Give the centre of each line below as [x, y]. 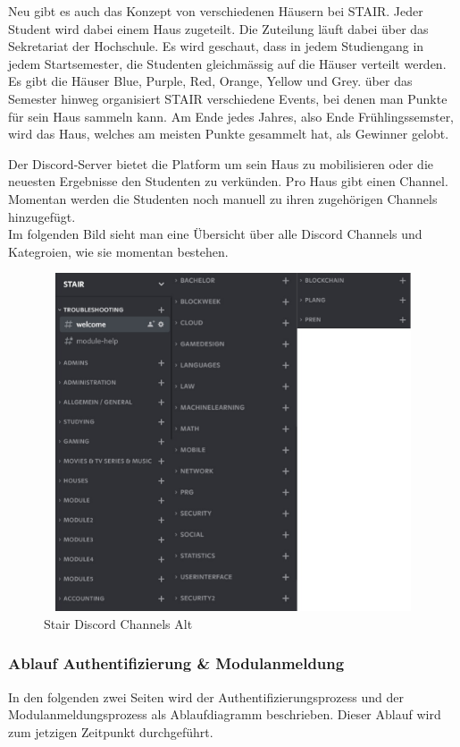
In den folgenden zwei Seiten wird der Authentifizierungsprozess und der [206, 696]
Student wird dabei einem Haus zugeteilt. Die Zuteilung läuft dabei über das [218, 28]
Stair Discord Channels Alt [118, 623]
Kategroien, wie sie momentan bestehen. [118, 251]
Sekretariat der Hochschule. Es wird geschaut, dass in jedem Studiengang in [216, 46]
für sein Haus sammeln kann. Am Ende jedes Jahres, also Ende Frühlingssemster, [231, 116]
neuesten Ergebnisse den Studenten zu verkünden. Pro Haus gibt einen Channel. [228, 181]
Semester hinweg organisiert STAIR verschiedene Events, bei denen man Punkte [228, 98]
